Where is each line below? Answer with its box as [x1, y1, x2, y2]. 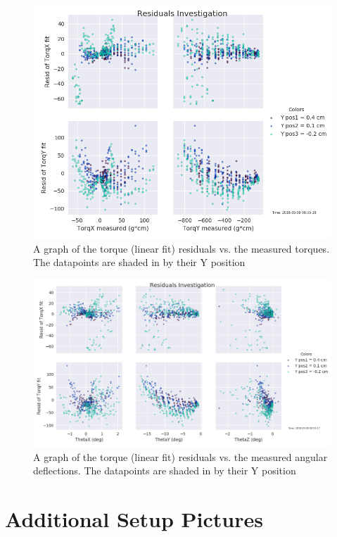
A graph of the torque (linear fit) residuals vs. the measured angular [33, 449, 328, 464]
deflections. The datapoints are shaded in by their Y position [33, 463, 296, 478]
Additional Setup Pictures [5, 505, 263, 533]
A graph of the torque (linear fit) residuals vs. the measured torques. [33, 241, 330, 255]
